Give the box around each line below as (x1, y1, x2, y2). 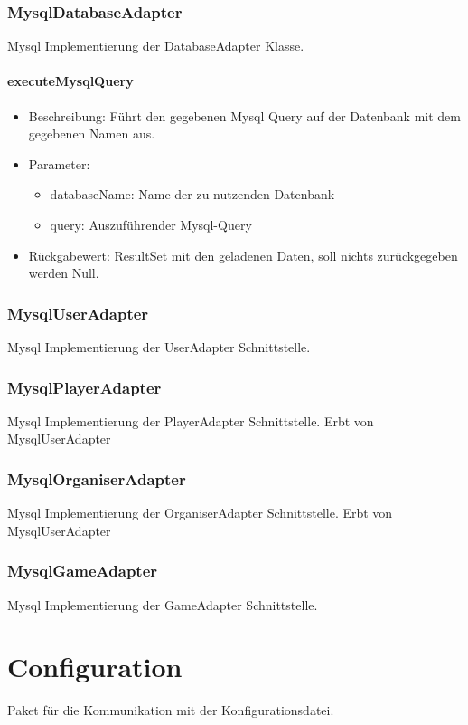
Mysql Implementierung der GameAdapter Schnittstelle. (7, 595, 318, 614)
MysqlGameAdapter (7, 559, 158, 582)
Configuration (7, 648, 183, 685)
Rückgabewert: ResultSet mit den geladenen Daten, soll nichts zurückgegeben (28, 245, 458, 264)
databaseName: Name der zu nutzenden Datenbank (50, 185, 335, 204)
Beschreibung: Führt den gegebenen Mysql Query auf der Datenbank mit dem (28, 106, 461, 125)
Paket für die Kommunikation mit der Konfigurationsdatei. (7, 701, 334, 720)
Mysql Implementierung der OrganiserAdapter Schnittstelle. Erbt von (7, 503, 393, 522)
